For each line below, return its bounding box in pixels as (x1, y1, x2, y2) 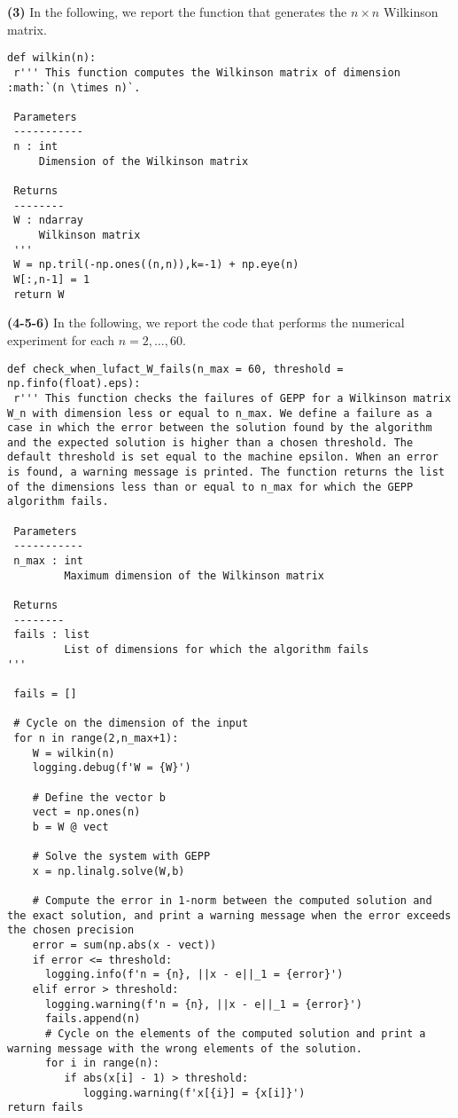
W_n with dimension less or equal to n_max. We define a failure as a (7, 406, 432, 420)
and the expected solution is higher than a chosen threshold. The (7, 436, 414, 449)
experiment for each (7, 330, 115, 349)
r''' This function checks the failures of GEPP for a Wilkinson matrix (13, 391, 452, 405)
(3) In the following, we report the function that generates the (7, 3, 347, 20)
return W (13, 287, 65, 301)
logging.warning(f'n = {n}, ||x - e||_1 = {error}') (44, 997, 362, 1011)
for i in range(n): (44, 1057, 159, 1070)
